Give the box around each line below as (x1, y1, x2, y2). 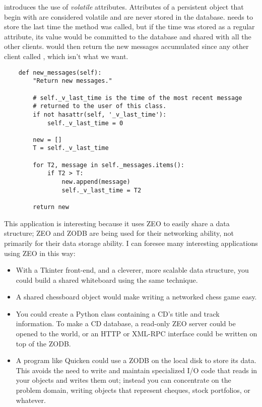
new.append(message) (61, 178, 130, 186)
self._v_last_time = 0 (47, 119, 123, 127)
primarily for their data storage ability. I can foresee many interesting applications (4, 237, 258, 248)
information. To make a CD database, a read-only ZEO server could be (16, 318, 236, 329)
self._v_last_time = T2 (61, 186, 142, 194)
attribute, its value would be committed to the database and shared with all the (4, 31, 251, 41)
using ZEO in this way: (4, 247, 76, 258)
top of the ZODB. (16, 338, 71, 348)
